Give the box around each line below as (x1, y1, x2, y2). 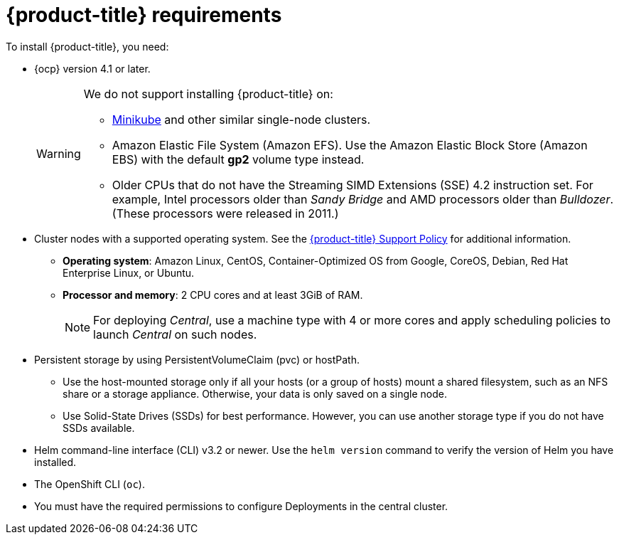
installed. (34, 455, 77, 468)
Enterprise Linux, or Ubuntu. (63, 266, 195, 279)
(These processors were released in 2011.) (112, 206, 339, 221)
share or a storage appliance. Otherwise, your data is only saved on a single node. (63, 387, 447, 400)
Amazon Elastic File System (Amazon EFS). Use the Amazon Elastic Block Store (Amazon (112, 137, 588, 152)
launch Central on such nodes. (93, 327, 257, 342)
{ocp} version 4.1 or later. (34, 62, 151, 75)
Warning (36, 146, 81, 161)
